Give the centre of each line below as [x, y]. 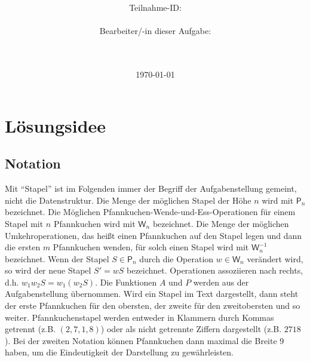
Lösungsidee [56, 125]
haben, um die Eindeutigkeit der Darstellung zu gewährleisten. [119, 352]
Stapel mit [24, 223]
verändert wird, [275, 258]
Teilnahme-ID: [155, 7]
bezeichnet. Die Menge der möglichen [221, 223]
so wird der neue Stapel [48, 270]
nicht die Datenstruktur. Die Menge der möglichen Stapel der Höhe [128, 200]
